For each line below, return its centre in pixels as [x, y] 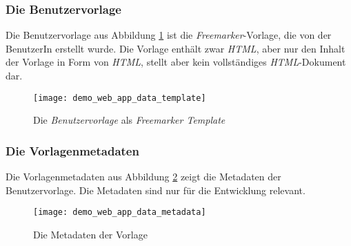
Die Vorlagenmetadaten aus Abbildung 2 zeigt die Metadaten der [143, 177]
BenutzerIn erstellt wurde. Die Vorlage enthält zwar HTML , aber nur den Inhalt [175, 48]
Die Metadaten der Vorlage [90, 234]
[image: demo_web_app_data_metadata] [120, 212]
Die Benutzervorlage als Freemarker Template [129, 120]
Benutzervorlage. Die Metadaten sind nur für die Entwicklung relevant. [156, 190]
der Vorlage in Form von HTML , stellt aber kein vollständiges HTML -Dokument [176, 62]
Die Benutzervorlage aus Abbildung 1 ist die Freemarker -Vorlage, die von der [169, 35]
